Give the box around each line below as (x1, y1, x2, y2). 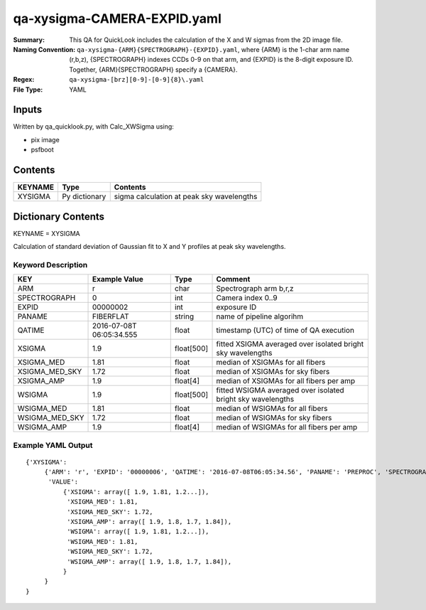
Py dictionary (61, 192, 106, 202)
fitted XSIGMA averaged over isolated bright (216, 339, 364, 349)
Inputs (13, 104, 43, 116)
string (174, 311, 195, 321)
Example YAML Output (13, 440, 93, 450)
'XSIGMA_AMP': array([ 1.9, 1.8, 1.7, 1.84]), (66, 518, 232, 526)
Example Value (92, 274, 143, 284)
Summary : (13, 36, 45, 44)
